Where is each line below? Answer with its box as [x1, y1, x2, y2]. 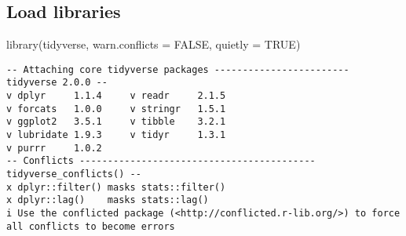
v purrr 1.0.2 [6, 142, 102, 154]
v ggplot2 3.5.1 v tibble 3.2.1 [6, 116, 226, 128]
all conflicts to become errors [6, 220, 175, 232]
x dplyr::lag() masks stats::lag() [6, 194, 209, 206]
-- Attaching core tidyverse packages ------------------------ [6, 64, 349, 75]
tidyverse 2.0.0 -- [6, 77, 108, 89]
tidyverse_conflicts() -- [6, 169, 141, 180]
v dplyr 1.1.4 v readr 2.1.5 [6, 90, 226, 102]
